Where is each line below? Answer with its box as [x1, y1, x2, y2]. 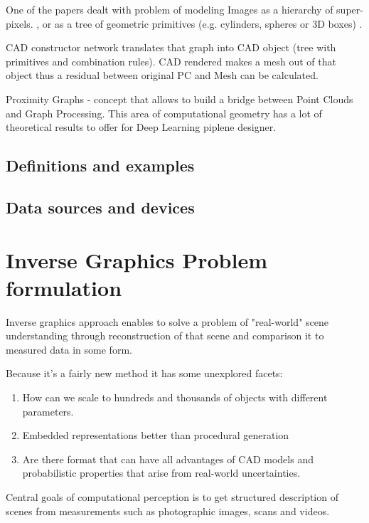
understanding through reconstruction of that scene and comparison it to [6, 328, 324, 343]
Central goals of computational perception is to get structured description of [6, 489, 338, 504]
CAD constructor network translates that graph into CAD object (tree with [6, 40, 336, 55]
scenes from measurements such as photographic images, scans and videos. [6, 503, 330, 518]
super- [336, 2, 363, 16]
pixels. [6, 16, 33, 31]
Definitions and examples [6, 154, 195, 176]
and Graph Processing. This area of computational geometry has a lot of [6, 105, 322, 120]
